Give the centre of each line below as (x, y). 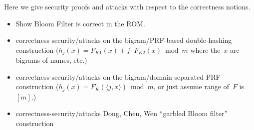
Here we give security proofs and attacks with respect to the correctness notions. (127, 6)
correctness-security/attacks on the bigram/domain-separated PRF (118, 76)
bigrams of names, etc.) (51, 60)
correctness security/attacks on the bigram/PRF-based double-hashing (124, 40)
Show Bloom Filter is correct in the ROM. (80, 23)
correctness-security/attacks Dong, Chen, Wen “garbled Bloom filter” (122, 113)
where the (205, 50)
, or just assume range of (191, 86)
